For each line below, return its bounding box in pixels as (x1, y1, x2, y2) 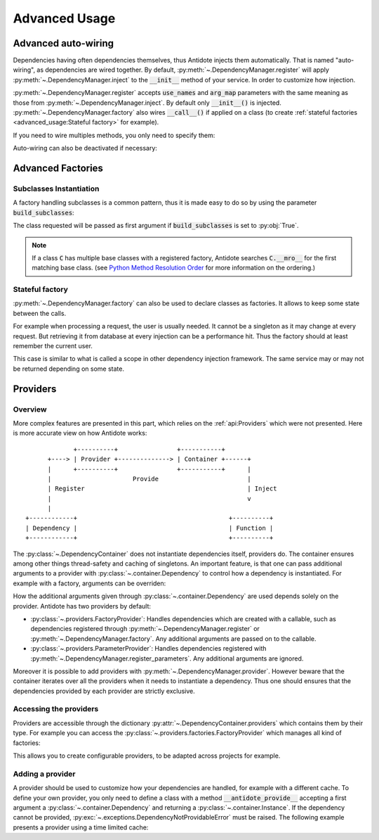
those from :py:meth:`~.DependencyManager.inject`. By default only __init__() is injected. (13, 98, 282, 107)
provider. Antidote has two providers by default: (13, 602, 151, 610)
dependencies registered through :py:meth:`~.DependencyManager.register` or (30, 625, 260, 633)
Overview (13, 405, 47, 414)
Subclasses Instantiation (13, 184, 100, 193)
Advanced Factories (13, 163, 103, 174)
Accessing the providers (13, 704, 99, 714)
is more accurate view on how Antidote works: (13, 429, 147, 438)
